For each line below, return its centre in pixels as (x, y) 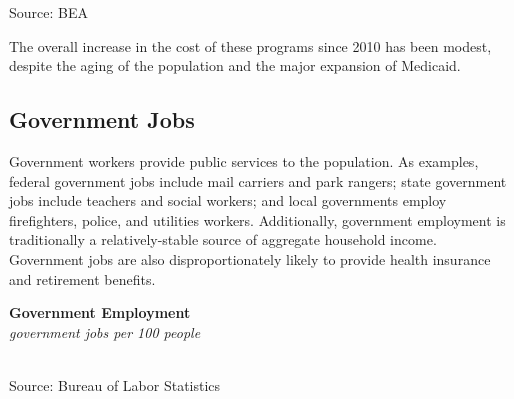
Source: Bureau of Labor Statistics (115, 384)
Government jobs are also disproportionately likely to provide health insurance (250, 258)
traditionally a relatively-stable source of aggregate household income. (223, 239)
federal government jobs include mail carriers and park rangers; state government (258, 180)
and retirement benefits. (82, 278)
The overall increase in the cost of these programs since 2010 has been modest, (250, 45)
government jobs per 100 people (105, 331)
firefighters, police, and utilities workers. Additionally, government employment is (257, 219)
